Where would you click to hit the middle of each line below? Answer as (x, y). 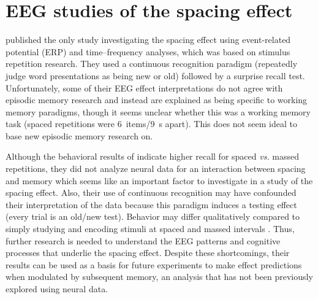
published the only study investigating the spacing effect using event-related (148, 40)
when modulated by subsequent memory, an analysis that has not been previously (159, 277)
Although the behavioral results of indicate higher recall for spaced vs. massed (153, 156)
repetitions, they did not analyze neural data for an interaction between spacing (156, 169)
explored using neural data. (57, 289)
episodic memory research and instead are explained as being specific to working (157, 100)
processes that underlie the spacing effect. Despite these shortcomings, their (148, 253)
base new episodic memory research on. (79, 135)
